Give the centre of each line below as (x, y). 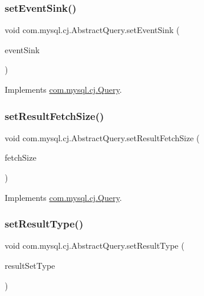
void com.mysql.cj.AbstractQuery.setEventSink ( (92, 30)
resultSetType (30, 265)
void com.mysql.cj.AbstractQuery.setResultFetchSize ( (102, 137)
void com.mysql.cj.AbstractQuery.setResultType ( (95, 245)
